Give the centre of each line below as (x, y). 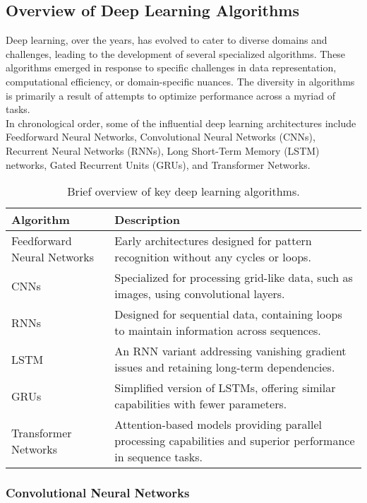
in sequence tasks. (159, 457)
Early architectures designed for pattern (213, 241)
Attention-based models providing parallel (218, 425)
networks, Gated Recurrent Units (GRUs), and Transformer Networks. (158, 164)
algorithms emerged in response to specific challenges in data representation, (171, 67)
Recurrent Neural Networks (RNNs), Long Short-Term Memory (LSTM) (163, 150)
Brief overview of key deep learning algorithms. (183, 191)
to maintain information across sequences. (218, 331)
